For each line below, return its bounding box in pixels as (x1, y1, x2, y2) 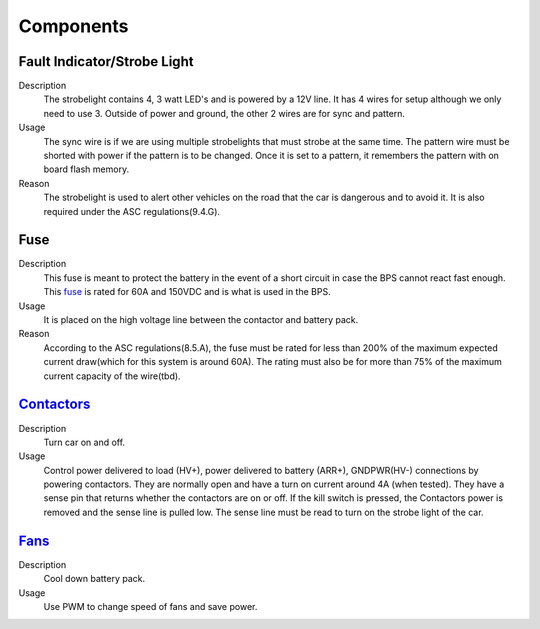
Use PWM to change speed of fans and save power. (43, 600, 258, 612)
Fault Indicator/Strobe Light (18, 53, 194, 70)
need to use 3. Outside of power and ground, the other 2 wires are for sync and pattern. (43, 107, 405, 119)
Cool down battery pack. (43, 573, 146, 585)
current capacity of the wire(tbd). (43, 370, 181, 382)
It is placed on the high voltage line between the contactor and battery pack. (43, 314, 359, 326)
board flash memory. (43, 163, 130, 175)
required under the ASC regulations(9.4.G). (43, 205, 220, 217)
